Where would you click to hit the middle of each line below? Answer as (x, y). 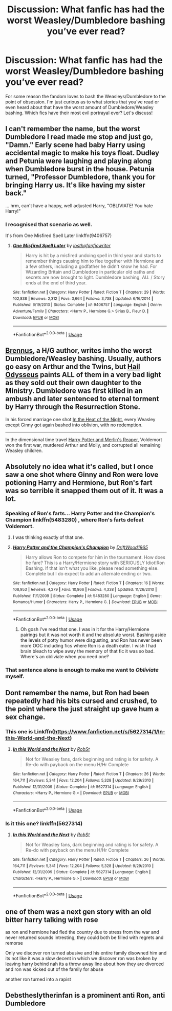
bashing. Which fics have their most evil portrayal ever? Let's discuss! (79, 113)
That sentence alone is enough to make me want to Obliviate (82, 670)
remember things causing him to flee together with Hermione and (94, 261)
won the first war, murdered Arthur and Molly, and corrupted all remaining (83, 445)
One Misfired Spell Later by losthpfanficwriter (62, 246)
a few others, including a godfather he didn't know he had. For (91, 266)
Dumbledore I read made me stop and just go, (79, 137)
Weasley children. (24, 450)
